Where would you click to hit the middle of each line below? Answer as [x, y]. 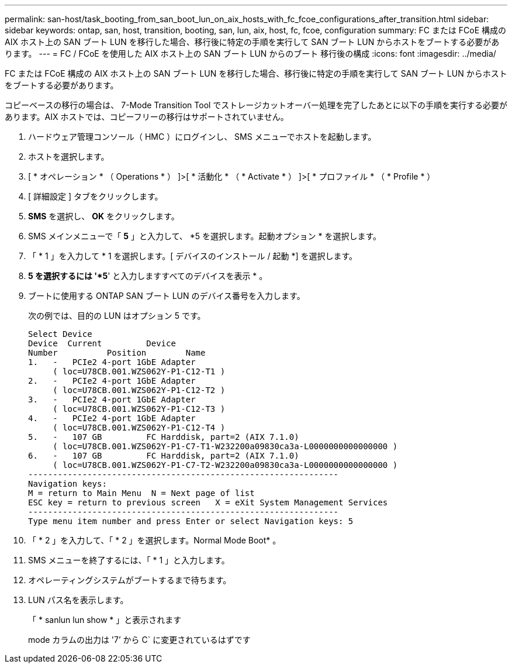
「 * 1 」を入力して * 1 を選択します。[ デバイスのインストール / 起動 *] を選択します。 [193, 256]
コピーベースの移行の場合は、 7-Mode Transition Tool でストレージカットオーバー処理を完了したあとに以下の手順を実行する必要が [256, 105]
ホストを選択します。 [69, 156]
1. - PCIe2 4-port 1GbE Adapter [112, 362]
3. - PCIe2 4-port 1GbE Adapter [112, 400]
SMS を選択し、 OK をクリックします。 [104, 216]
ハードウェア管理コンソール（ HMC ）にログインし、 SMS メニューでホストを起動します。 [202, 137]
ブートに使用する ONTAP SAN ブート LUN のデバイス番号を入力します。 [167, 296]
